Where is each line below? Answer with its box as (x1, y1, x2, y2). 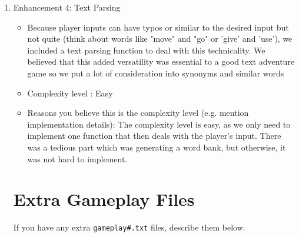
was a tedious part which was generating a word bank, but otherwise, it (27, 141, 286, 153)
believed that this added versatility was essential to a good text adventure (27, 55, 295, 68)
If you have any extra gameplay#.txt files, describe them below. (13, 221, 245, 233)
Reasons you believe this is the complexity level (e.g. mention (27, 106, 249, 119)
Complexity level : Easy (27, 86, 113, 99)
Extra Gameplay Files (13, 187, 195, 211)
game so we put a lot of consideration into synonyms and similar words (27, 66, 284, 79)
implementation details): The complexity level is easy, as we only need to (27, 118, 291, 130)
